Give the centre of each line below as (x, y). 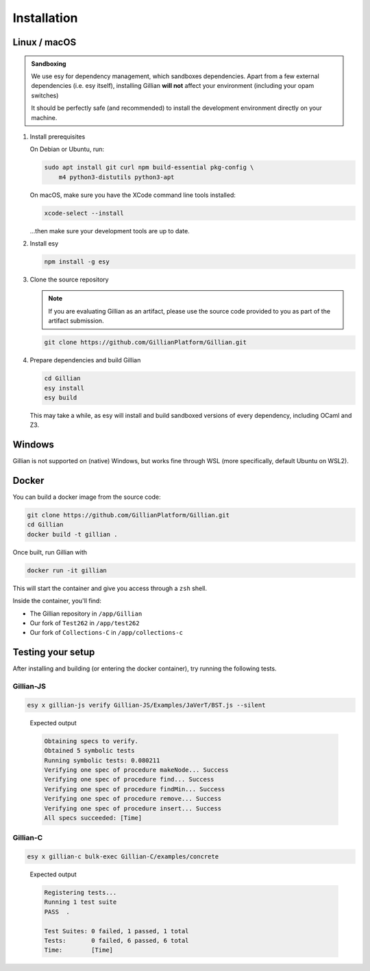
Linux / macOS (45, 42)
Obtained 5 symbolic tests (89, 751)
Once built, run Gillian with (50, 552)
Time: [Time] (78, 950)
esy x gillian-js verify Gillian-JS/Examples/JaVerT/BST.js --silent (146, 705)
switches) (45, 95)
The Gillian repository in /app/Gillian (86, 613)
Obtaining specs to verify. (91, 741)
